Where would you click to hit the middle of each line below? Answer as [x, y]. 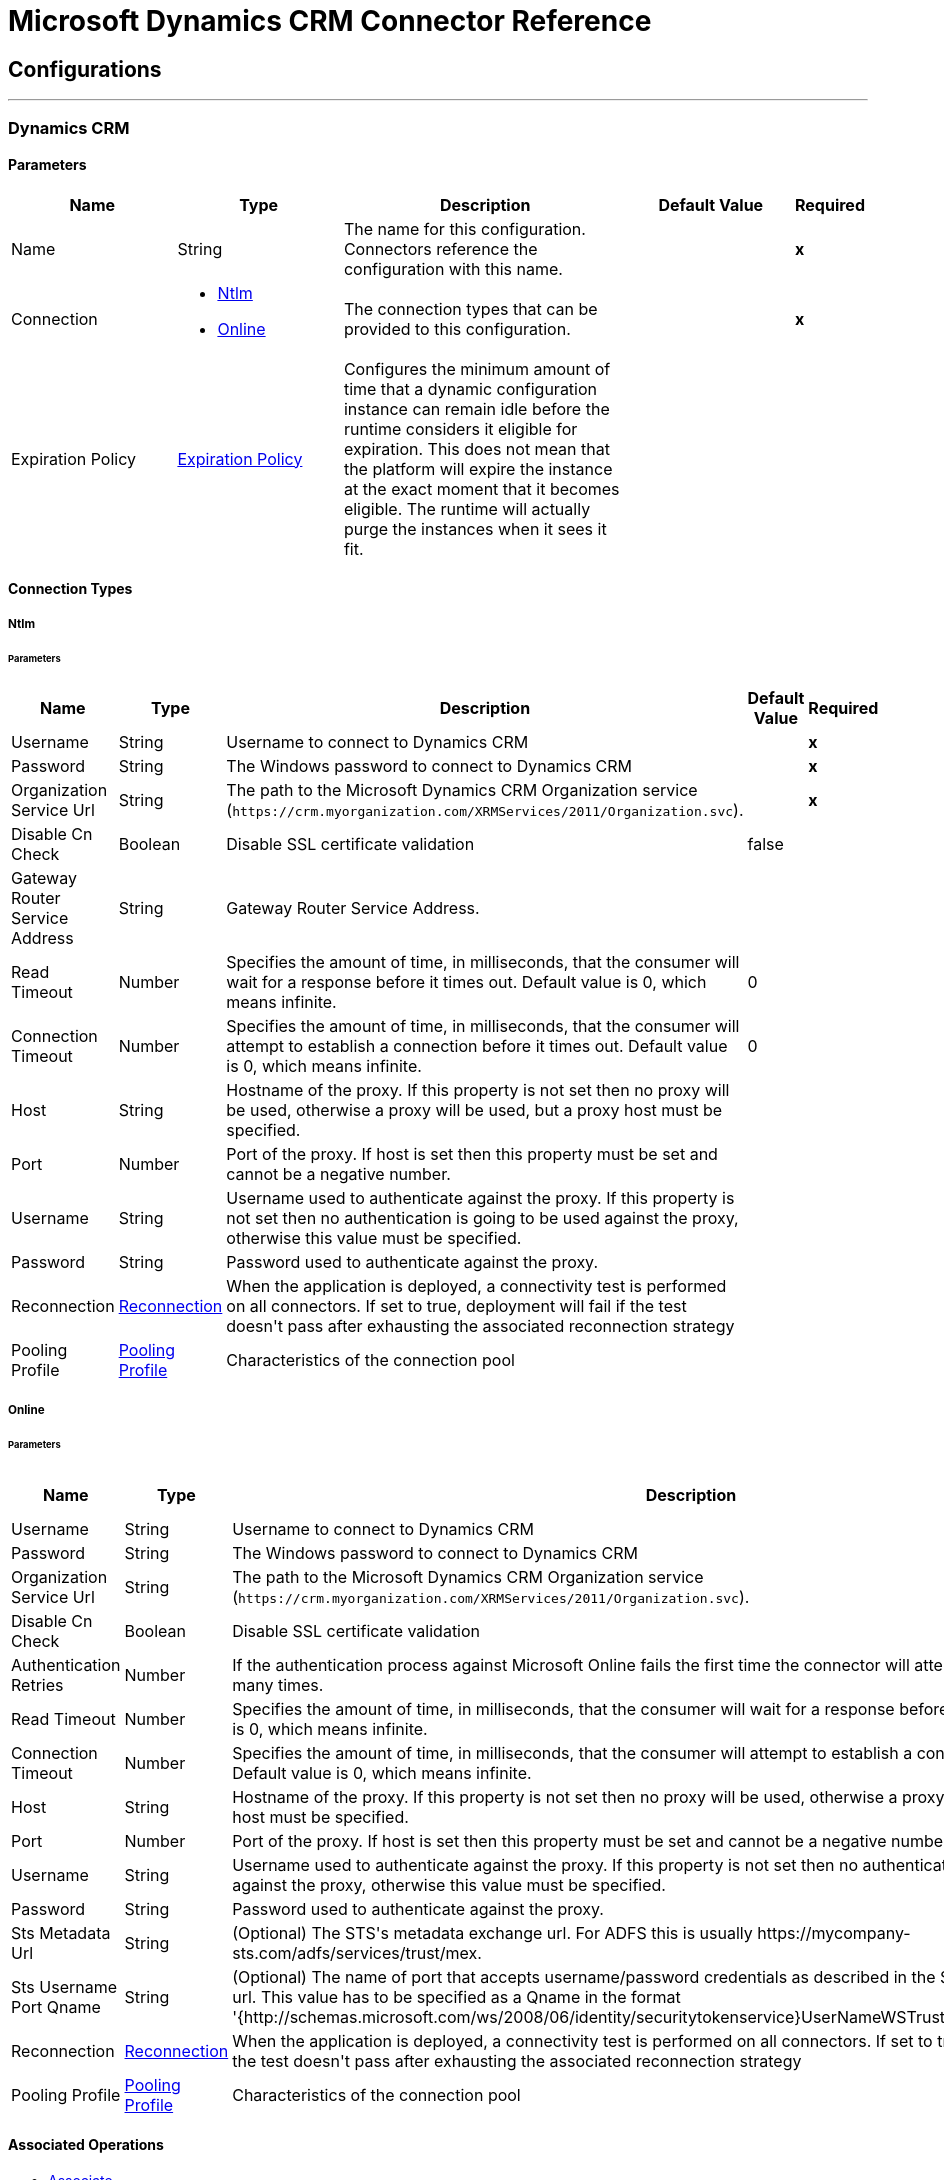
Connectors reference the [440, 248]
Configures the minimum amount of [477, 368]
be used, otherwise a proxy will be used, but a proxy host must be [474, 1110]
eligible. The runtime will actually [467, 508]
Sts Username [64, 1986]
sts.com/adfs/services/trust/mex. [357, 1952]
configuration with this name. [453, 268]
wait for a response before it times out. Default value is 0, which [466, 982]
